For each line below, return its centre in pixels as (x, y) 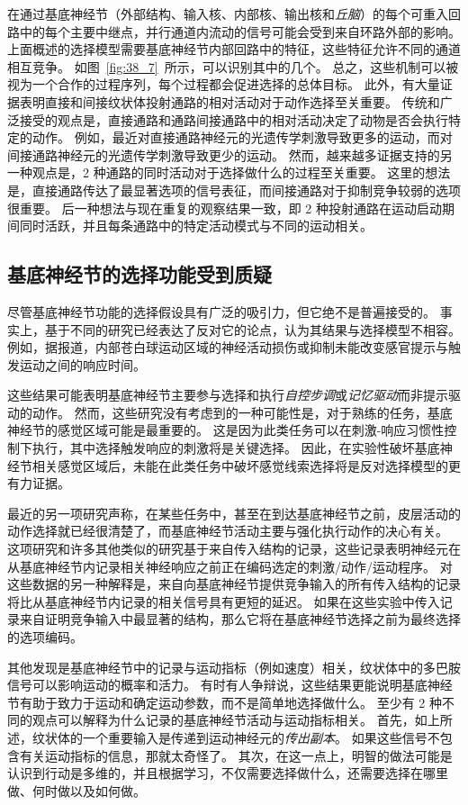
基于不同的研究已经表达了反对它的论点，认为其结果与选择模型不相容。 (252, 329)
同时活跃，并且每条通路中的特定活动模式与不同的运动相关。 (196, 226)
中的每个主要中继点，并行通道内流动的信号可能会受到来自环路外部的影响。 (240, 31)
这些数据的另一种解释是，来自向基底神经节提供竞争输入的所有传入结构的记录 (234, 584)
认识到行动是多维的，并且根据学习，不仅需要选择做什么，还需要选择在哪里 (228, 773)
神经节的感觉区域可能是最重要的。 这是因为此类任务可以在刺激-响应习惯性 (226, 430)
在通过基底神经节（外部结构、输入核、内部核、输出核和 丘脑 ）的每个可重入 (228, 14)
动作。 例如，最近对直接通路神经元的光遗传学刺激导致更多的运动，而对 (242, 137)
